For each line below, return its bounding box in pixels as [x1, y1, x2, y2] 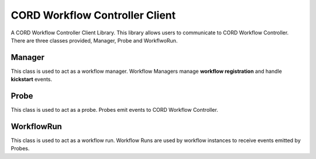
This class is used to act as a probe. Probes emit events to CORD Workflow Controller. [11, 107, 219, 114]
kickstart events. [11, 76, 53, 83]
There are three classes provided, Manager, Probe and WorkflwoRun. [11, 37, 178, 44]
